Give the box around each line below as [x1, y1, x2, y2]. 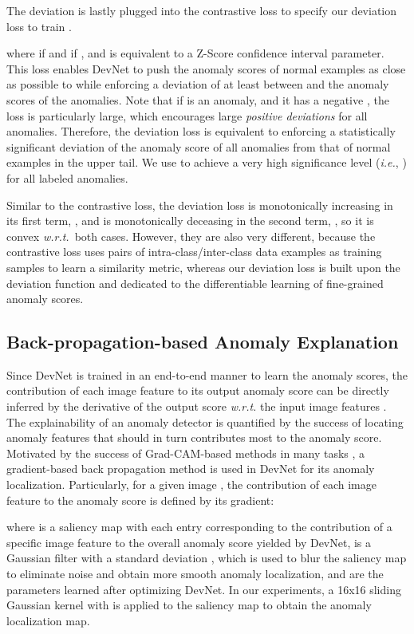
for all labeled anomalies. [6, 169, 128, 186]
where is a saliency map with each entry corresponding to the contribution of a [6, 518, 392, 535]
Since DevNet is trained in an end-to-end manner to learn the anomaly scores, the [6, 366, 408, 383]
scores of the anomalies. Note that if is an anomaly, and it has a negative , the [6, 91, 389, 108]
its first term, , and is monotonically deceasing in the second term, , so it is [6, 212, 374, 229]
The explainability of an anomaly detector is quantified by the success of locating [6, 413, 404, 430]
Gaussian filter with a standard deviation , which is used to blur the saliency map [6, 549, 407, 566]
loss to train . [6, 18, 72, 34]
